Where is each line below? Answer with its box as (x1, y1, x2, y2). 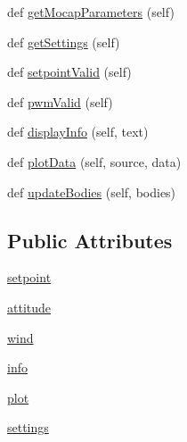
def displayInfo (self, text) (7, 122, 149, 141)
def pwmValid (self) (7, 92, 113, 111)
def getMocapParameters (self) (7, 3, 175, 21)
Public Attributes (7, 226, 173, 254)
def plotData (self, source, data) (7, 152, 182, 171)
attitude (7, 297, 52, 316)
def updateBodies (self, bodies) (7, 182, 176, 201)
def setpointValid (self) (7, 63, 132, 81)
